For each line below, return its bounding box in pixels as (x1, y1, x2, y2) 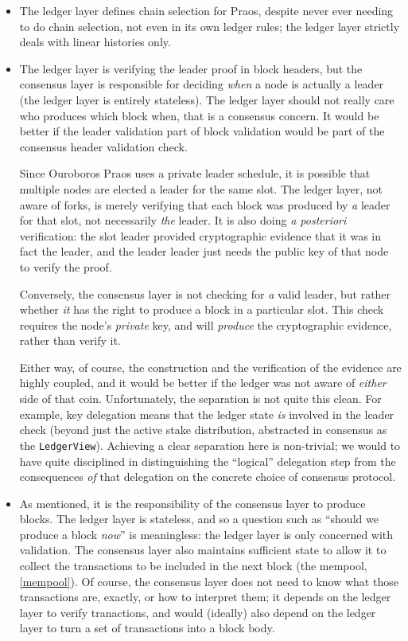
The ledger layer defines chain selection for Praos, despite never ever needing (19, 2, 394, 18)
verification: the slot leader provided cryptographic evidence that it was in (19, 227, 381, 244)
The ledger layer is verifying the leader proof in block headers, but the (19, 60, 363, 76)
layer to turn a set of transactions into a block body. (19, 620, 275, 636)
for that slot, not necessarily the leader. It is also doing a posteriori (19, 212, 347, 229)
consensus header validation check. (19, 138, 188, 154)
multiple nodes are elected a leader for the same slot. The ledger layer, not (19, 180, 383, 197)
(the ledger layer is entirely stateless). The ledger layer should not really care (19, 91, 394, 107)
